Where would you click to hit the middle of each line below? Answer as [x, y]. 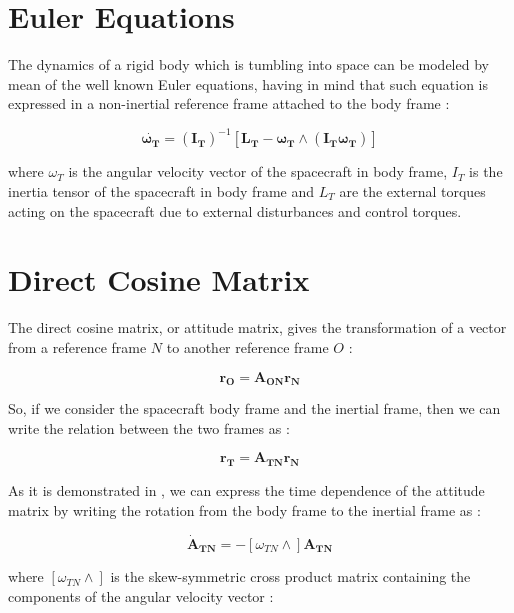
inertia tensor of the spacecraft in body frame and [161, 191]
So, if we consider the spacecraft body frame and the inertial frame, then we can [254, 408]
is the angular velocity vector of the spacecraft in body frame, [258, 171]
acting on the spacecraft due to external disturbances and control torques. [235, 210]
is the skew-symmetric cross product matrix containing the [290, 576]
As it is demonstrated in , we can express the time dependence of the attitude [246, 490]
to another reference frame [247, 346]
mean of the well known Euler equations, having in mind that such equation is [248, 83]
